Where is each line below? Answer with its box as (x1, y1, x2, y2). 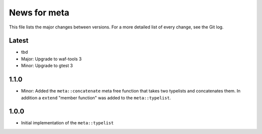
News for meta (9, 7, 70, 18)
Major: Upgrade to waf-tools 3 (21, 56, 82, 62)
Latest (9, 37, 29, 45)
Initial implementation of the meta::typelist (21, 120, 114, 126)
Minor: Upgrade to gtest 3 (21, 63, 73, 68)
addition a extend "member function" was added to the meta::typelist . (21, 94, 171, 101)
